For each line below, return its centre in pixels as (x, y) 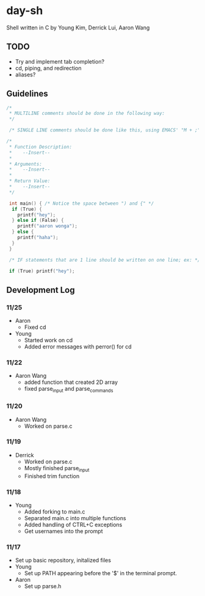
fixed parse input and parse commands (69, 390)
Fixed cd (35, 327)
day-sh (25, 11)
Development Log (41, 290)
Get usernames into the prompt (63, 531)
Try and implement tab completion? (60, 61)
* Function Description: (40, 147)
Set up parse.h (43, 586)
